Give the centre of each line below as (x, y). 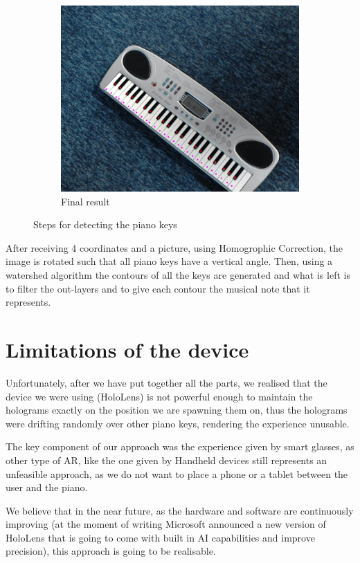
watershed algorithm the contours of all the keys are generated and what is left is (178, 275)
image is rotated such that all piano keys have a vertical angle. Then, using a (169, 261)
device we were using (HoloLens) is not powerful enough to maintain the (159, 396)
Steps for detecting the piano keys (105, 224)
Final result (85, 201)
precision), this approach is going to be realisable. (111, 551)
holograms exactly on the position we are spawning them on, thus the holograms (177, 410)
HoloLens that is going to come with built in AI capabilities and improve (160, 537)
